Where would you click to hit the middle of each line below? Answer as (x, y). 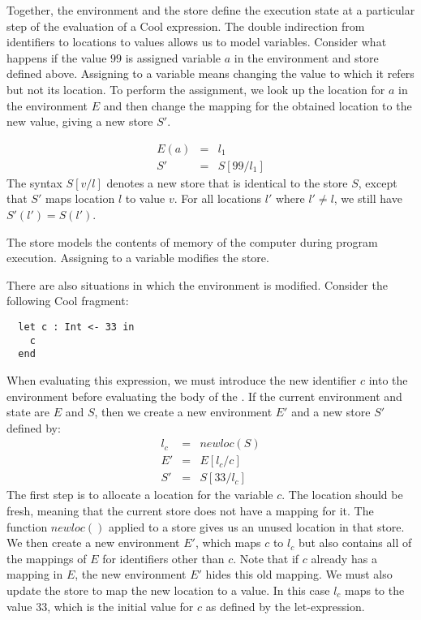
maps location (80, 198)
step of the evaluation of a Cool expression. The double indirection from (186, 26)
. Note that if (266, 558)
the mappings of (47, 558)
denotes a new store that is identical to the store (227, 182)
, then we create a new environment (183, 412)
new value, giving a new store (80, 121)
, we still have (368, 198)
